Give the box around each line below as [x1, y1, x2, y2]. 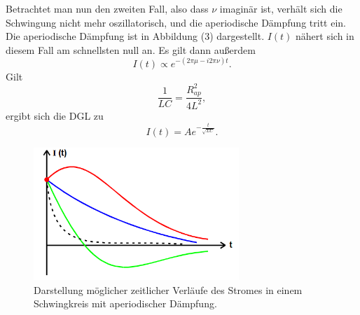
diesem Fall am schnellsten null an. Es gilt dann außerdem [6, 42, 256, 57]
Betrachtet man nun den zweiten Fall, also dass [6, 1, 209, 15]
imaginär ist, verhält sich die [219, 1, 342, 15]
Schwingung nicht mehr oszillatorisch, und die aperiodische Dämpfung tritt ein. [6, 15, 346, 29]
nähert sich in [296, 29, 354, 43]
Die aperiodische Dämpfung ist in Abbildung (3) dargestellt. [6, 29, 265, 43]
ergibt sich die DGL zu [6, 108, 104, 122]
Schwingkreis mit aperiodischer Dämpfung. [34, 296, 217, 311]
